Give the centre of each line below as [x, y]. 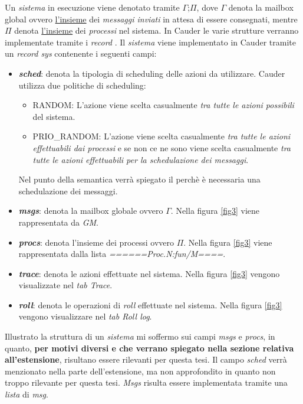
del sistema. [54, 116]
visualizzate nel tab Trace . [65, 285]
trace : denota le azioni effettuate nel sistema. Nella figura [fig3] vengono [149, 273]
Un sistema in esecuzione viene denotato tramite [92, 7]
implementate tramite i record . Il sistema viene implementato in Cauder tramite [150, 42]
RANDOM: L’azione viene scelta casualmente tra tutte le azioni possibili [163, 105]
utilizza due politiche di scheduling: [82, 85]
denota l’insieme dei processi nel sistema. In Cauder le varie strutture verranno [157, 30]
